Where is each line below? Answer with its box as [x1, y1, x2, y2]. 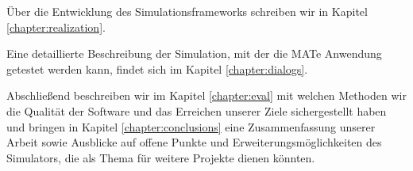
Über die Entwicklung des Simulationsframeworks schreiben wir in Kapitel [6, 3, 368, 19]
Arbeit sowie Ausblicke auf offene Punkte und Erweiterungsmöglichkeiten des [6, 134, 382, 150]
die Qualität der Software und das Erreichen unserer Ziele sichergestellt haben [6, 102, 387, 119]
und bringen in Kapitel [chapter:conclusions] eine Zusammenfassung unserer [6, 118, 376, 135]
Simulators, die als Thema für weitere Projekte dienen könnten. [6, 149, 315, 165]
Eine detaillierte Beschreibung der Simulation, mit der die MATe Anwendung [6, 45, 382, 62]
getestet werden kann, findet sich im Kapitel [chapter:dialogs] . [6, 60, 308, 77]
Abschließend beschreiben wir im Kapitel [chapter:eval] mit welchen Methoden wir [6, 87, 407, 104]
